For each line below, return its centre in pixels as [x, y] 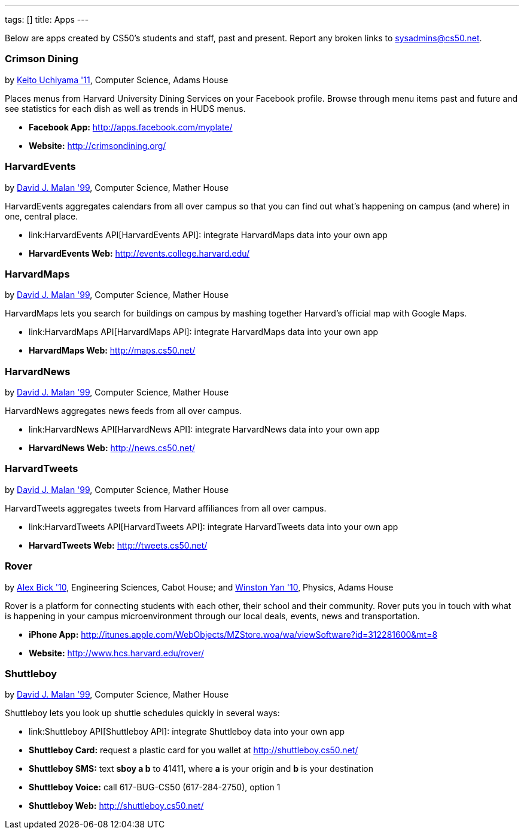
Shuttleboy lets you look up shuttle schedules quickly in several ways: [142, 713]
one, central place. [42, 216]
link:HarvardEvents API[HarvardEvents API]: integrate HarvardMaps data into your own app [208, 235]
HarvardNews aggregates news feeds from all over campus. [123, 411]
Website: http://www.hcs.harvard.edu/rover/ [117, 653]
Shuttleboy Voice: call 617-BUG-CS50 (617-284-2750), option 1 [155, 787]
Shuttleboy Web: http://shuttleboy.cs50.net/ [116, 806]
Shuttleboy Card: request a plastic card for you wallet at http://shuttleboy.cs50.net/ [194, 750]
